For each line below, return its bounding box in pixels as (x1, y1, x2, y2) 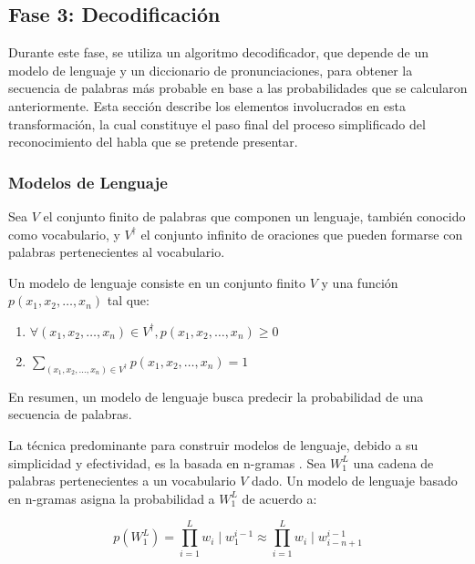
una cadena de (353, 453, 434, 472)
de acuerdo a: (242, 488, 317, 508)
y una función (321, 272, 398, 292)
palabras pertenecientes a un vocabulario (8, 471, 236, 490)
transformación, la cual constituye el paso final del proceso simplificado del (8, 114, 426, 133)
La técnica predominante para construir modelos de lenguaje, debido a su (8, 436, 418, 454)
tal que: (107, 291, 150, 310)
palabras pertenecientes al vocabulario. (8, 242, 225, 261)
